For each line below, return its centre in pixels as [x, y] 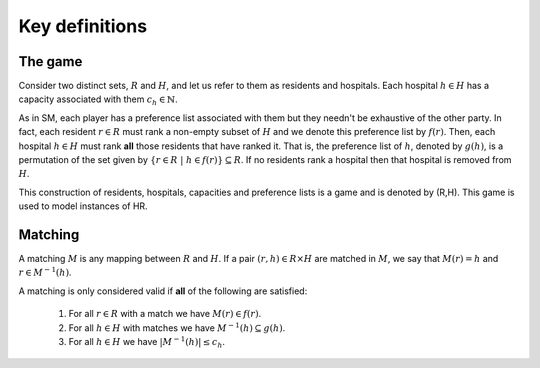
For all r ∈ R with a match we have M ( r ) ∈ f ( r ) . [165, 314]
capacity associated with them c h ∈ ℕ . [98, 100]
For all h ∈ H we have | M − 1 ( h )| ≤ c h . [146, 342]
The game [50, 61]
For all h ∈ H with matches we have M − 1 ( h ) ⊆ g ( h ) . [177, 327]
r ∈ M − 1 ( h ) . [45, 272]
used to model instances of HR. [83, 206]
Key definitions [83, 26]
